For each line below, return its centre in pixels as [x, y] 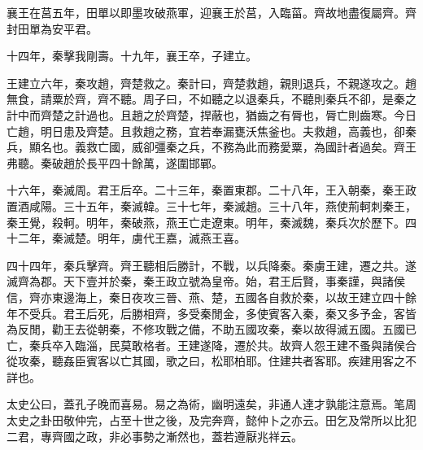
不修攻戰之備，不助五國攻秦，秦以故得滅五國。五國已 [274, 329]
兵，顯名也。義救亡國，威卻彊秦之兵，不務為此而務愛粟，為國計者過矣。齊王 [211, 147]
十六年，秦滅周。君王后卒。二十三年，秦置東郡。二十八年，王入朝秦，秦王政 [211, 190]
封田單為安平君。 [52, 28]
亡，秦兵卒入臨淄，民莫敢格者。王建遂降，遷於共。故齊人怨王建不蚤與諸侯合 [211, 345]
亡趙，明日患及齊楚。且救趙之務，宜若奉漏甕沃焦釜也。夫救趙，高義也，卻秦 [211, 131]
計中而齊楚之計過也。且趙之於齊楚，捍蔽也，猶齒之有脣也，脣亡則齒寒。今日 [211, 114]
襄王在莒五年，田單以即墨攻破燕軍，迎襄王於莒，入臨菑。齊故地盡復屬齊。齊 [211, 12]
